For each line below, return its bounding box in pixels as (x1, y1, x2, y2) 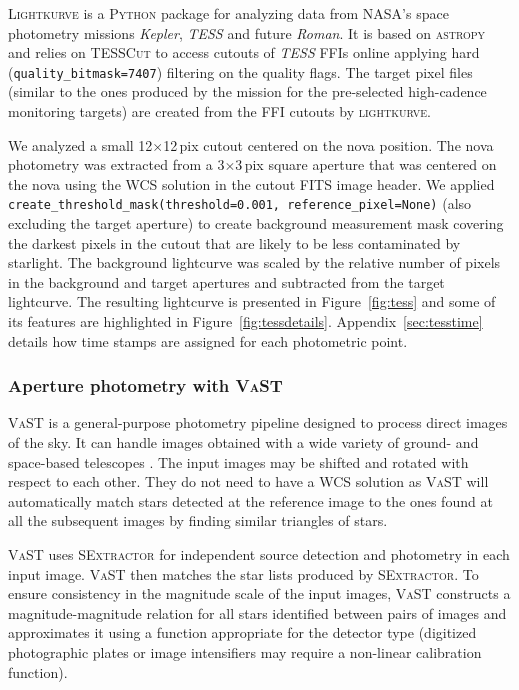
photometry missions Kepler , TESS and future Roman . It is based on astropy (8, 22, 486, 43)
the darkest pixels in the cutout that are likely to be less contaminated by (8, 232, 461, 253)
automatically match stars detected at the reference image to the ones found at (8, 490, 493, 511)
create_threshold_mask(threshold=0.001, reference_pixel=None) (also (8, 193, 472, 214)
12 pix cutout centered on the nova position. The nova (163, 134, 494, 155)
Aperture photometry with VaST (8, 373, 283, 398)
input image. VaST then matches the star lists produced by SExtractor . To (8, 563, 479, 584)
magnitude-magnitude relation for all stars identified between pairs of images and (8, 602, 507, 623)
